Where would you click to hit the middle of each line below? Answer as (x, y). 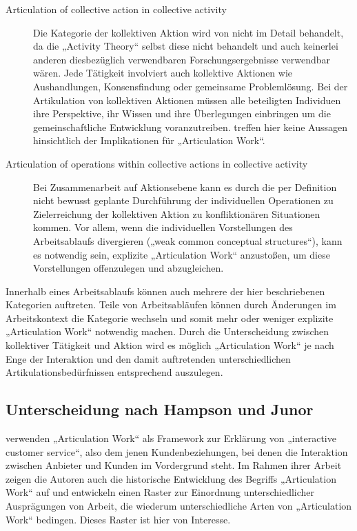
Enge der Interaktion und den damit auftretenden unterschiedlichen (148, 358)
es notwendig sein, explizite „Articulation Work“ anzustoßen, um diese (182, 254)
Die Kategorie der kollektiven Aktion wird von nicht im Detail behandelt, (188, 32)
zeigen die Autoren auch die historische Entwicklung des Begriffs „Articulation (171, 478)
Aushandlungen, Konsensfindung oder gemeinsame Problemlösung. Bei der (191, 86)
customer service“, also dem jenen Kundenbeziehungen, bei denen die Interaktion (177, 451)
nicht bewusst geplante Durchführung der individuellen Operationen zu (183, 200)
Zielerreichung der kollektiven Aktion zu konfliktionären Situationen (177, 213)
